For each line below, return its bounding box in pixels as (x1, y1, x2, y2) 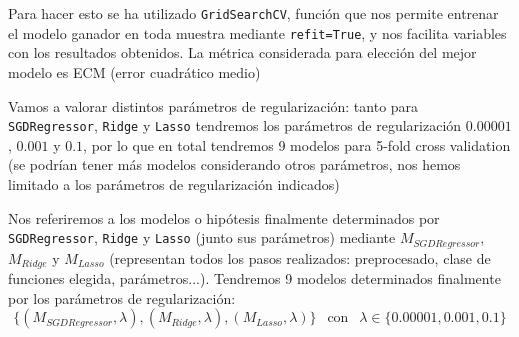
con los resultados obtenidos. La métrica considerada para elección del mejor (8, 42, 477, 63)
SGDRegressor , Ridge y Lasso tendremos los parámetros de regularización (8, 115, 462, 136)
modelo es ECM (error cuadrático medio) (8, 61, 261, 82)
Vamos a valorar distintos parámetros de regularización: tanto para (8, 95, 419, 116)
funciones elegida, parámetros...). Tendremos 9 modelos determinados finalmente (8, 268, 501, 289)
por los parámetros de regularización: (8, 287, 236, 308)
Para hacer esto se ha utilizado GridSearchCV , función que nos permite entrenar (8, 3, 499, 23)
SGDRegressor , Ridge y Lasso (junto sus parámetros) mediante (8, 227, 396, 248)
